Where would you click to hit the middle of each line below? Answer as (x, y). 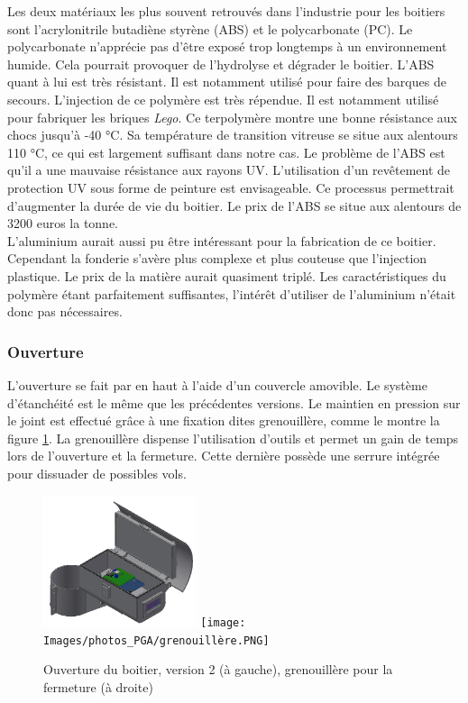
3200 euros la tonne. (63, 223)
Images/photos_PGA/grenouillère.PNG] (156, 640)
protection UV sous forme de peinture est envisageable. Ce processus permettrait (231, 187)
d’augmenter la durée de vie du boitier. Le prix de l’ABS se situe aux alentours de (234, 205)
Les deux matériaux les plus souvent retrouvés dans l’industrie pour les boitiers (226, 11)
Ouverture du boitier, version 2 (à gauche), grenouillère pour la (218, 669)
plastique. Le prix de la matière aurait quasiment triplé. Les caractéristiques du (227, 275)
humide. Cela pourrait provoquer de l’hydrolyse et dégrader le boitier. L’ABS (221, 64)
